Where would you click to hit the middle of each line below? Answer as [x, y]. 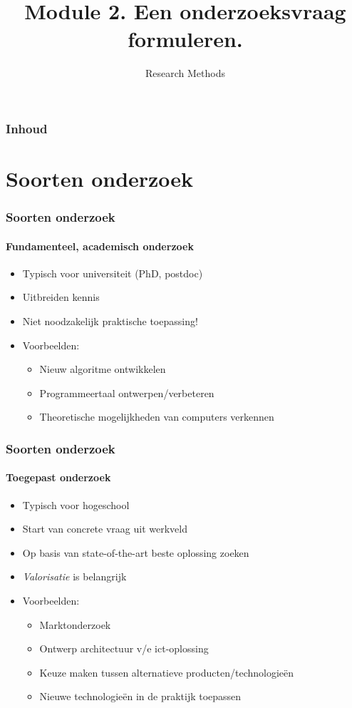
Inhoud [27, 128]
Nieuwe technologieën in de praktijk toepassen [140, 696]
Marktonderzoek [75, 624]
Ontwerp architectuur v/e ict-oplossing [124, 648]
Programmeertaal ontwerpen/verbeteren [127, 393]
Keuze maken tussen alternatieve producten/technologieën [167, 672]
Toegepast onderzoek [58, 477]
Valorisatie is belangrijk [74, 576]
